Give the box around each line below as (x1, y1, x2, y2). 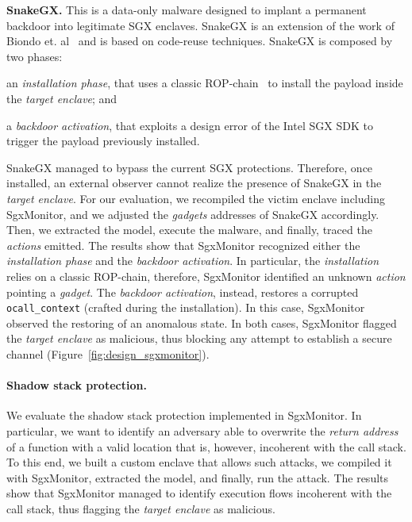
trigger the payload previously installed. (6, 132, 200, 149)
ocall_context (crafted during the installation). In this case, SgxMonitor (6, 299, 365, 316)
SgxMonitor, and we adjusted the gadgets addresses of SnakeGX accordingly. (6, 205, 379, 222)
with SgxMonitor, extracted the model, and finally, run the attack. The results (6, 469, 389, 486)
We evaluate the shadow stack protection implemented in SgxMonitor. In (6, 407, 362, 424)
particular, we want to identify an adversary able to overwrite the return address (6, 422, 399, 439)
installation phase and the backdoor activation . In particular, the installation (6, 252, 379, 269)
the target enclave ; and (6, 90, 117, 106)
